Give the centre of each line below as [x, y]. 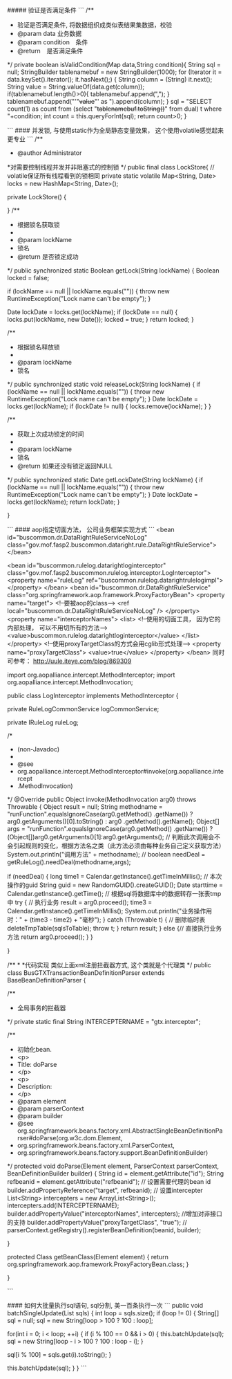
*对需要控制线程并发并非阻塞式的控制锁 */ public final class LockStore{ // [111, 167]
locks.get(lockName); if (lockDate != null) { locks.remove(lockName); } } [109, 406]
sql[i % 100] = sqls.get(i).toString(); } [59, 1354]
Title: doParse [37, 1065]
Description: [35, 1086]
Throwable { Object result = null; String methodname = [85, 807]
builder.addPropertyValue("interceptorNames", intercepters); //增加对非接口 [115, 1214]
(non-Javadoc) [38, 749]
